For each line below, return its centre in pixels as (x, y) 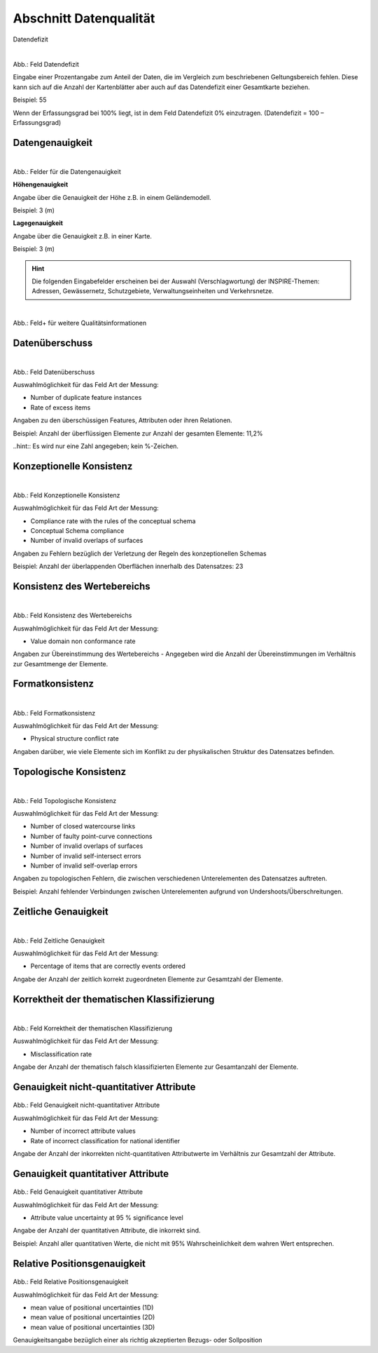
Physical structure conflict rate (75, 739)
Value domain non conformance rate (83, 641)
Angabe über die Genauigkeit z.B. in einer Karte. (82, 236)
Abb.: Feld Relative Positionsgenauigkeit (71, 1282)
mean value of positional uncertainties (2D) (93, 1317)
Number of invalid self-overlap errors (84, 866)
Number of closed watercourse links (83, 826)
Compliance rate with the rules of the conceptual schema (113, 521)
